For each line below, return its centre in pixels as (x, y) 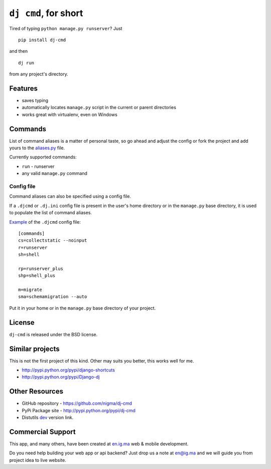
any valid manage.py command (55, 173)
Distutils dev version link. (48, 418)
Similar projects (34, 349)
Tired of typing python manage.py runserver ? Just (66, 28)
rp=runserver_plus (41, 268)
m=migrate (30, 290)
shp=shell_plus (37, 276)
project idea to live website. (38, 460)
